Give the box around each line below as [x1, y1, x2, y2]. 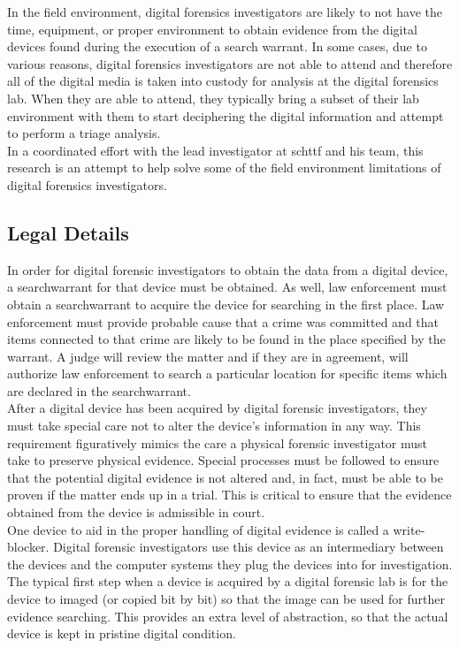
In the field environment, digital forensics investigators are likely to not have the [7, 3, 443, 20]
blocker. [7, 537, 50, 556]
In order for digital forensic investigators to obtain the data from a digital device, [7, 260, 448, 278]
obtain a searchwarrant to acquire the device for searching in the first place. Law [7, 294, 445, 313]
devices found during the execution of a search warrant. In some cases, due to [7, 37, 427, 56]
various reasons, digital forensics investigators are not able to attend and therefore [7, 54, 453, 72]
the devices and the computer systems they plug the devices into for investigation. [7, 554, 453, 573]
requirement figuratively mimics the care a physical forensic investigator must [7, 433, 428, 452]
